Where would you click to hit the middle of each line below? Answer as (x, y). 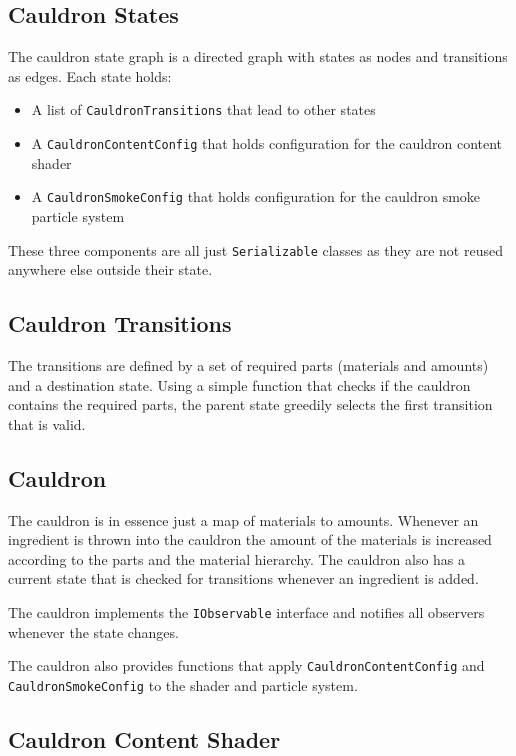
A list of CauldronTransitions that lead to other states (203, 109)
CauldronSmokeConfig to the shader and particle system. (183, 684)
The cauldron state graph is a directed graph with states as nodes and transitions (258, 56)
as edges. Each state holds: (90, 75)
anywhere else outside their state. (110, 269)
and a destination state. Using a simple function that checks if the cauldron (239, 384)
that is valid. (47, 423)
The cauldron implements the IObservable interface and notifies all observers (246, 611)
